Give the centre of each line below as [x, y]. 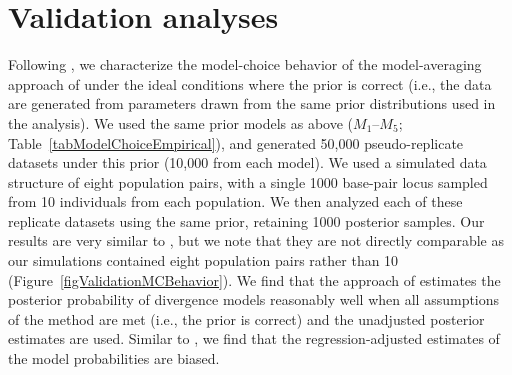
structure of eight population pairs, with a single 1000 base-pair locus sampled [248, 181]
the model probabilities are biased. [114, 358]
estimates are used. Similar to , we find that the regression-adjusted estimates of [254, 338]
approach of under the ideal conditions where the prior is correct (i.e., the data [250, 83]
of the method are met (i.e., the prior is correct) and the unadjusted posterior [246, 318]
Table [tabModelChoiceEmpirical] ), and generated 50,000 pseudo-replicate [236, 142]
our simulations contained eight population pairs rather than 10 [203, 260]
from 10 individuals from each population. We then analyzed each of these [235, 201]
